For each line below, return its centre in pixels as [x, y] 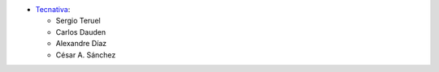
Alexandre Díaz [81, 44]
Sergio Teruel [78, 21]
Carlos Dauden [80, 32]
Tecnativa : [53, 9]
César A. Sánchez [86, 55]
